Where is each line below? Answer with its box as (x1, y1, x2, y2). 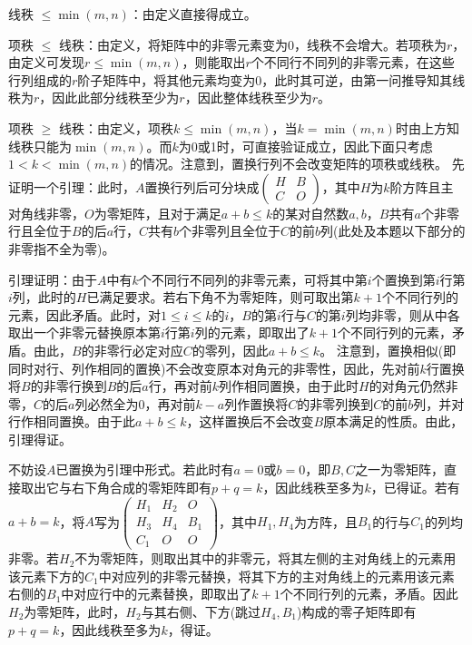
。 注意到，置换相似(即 (320, 340, 457, 359)
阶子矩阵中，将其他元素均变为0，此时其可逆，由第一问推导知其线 (77, 70, 466, 89)
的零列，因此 (192, 340, 269, 359)
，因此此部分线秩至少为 (39, 88, 180, 107)
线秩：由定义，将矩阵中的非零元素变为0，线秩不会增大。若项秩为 (58, 34, 447, 54)
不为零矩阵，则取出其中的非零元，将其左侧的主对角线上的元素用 (74, 549, 457, 568)
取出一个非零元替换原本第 (8, 323, 161, 342)
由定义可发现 (8, 53, 84, 72)
